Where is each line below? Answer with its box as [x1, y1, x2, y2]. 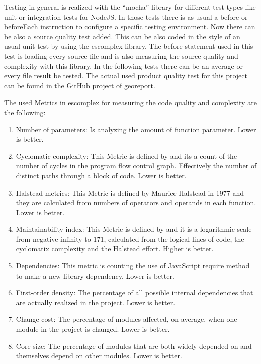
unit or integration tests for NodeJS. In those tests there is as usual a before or [4, 11, 248, 22]
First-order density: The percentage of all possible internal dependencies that [16, 287, 253, 298]
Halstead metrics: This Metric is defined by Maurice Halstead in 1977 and [16, 187, 244, 198]
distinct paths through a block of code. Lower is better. [16, 170, 187, 180]
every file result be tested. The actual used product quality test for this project [4, 70, 247, 81]
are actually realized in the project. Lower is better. [16, 297, 176, 307]
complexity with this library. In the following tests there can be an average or [4, 60, 243, 71]
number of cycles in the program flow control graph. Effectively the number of [16, 160, 257, 171]
